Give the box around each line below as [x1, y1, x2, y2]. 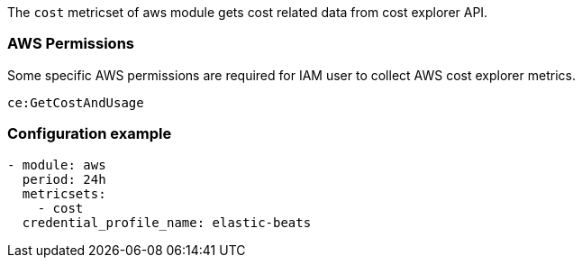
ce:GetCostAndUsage [7, 95, 144, 110]
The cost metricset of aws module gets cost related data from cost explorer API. [7, 5, 488, 20]
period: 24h [22, 171, 106, 187]
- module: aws [7, 157, 106, 172]
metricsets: [22, 186, 106, 201]
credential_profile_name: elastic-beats [22, 215, 312, 230]
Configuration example [7, 124, 172, 143]
